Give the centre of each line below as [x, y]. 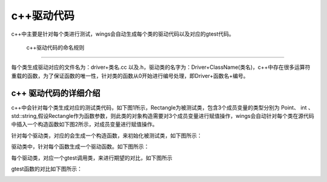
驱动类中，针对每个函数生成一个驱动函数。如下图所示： [80, 147]
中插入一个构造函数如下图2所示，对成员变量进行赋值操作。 [84, 125]
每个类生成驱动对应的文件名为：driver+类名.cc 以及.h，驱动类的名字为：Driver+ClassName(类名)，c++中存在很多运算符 [161, 67]
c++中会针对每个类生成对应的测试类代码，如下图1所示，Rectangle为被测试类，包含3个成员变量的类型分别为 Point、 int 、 [163, 107]
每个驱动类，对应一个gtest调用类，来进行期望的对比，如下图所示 [92, 158]
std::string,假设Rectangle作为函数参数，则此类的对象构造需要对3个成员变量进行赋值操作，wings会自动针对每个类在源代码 [163, 116]
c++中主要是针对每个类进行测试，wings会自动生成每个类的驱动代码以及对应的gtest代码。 [123, 34]
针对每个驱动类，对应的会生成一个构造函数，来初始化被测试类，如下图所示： [107, 135]
